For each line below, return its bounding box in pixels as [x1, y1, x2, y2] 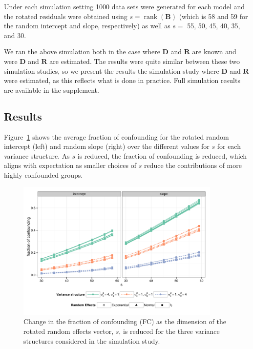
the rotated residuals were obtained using [4, 11, 127, 21]
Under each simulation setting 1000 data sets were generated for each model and [4, 1, 245, 11]
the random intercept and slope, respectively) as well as [4, 21, 170, 31]
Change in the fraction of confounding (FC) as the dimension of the [23, 316, 226, 327]
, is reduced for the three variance [119, 326, 220, 336]
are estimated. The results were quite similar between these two [49, 56, 240, 66]
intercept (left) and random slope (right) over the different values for [4, 141, 210, 151]
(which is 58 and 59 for [179, 11, 248, 21]
